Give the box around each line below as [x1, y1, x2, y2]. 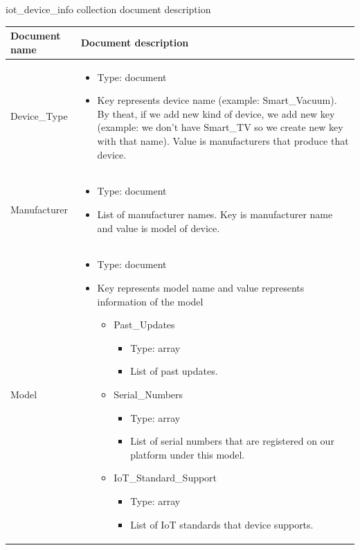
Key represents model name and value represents [97, 280, 305, 294]
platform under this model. [130, 447, 245, 461]
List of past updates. [130, 364, 218, 378]
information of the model [97, 294, 204, 308]
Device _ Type [10, 108, 68, 123]
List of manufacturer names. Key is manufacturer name [97, 206, 333, 221]
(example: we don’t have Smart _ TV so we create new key [97, 120, 343, 134]
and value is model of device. [97, 220, 220, 235]
